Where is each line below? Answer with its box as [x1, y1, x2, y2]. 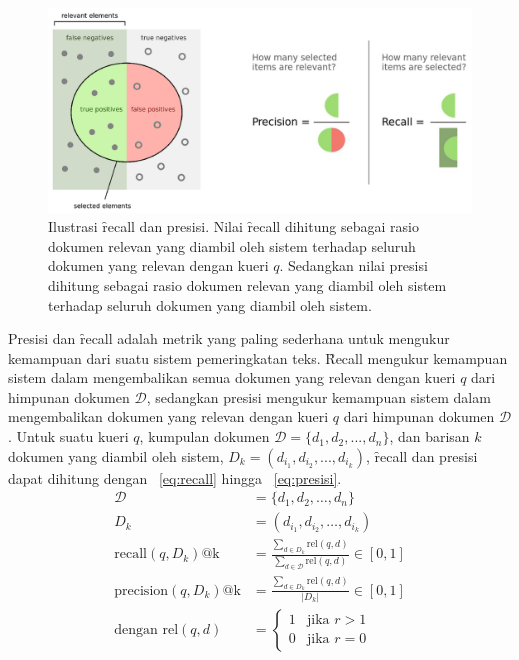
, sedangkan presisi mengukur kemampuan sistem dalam [146, 386, 491, 407]
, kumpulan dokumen [139, 426, 270, 447]
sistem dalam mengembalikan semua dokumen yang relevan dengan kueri [8, 367, 456, 388]
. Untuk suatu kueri [8, 426, 129, 447]
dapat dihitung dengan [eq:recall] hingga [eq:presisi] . [8, 467, 342, 488]
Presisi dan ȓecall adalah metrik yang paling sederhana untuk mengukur [8, 328, 450, 349]
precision [114, 583, 169, 598]
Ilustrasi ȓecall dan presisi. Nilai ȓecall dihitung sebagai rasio [48, 216, 419, 237]
